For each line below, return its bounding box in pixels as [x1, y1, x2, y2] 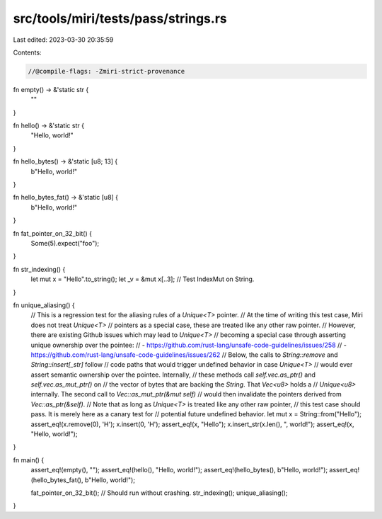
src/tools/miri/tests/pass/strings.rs [13, 11, 227, 26]
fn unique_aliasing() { [13, 301, 75, 309]
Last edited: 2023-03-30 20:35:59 [13, 35, 114, 44]
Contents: [13, 48, 42, 57]
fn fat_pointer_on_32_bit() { [13, 229, 92, 237]
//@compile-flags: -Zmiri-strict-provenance [28, 67, 185, 75]
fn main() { [13, 455, 45, 464]
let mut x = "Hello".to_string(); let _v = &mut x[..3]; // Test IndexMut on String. [30, 275, 255, 283]
